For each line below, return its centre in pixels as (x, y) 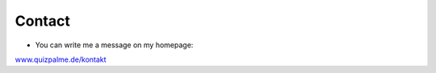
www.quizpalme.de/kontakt (61, 59)
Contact (42, 21)
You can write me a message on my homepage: (114, 45)
